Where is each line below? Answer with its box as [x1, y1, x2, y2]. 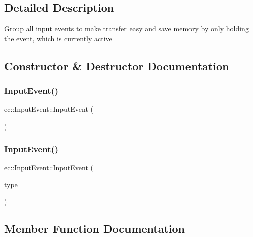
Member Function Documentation [4, 220, 185, 236]
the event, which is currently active [4, 33, 112, 43]
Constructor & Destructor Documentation [4, 57, 229, 73]
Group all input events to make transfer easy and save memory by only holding [4, 23, 249, 34]
